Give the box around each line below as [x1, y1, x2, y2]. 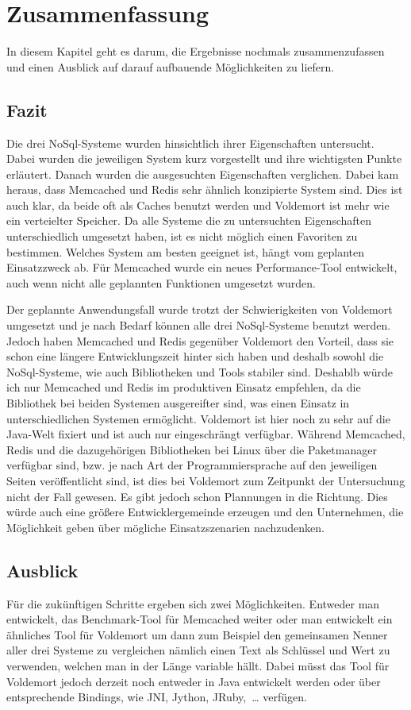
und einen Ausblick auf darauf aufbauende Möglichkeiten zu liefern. [6, 58, 335, 75]
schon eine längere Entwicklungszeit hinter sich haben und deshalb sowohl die [6, 348, 384, 365]
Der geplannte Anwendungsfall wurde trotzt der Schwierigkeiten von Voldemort [6, 301, 393, 318]
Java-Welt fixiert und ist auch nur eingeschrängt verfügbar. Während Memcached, [6, 426, 405, 442]
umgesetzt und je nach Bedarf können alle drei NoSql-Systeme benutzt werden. [6, 317, 391, 334]
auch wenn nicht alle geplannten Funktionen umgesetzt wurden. [6, 274, 316, 291]
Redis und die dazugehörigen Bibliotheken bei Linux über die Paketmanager [6, 441, 377, 457]
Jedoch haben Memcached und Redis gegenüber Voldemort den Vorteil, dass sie [6, 332, 394, 349]
